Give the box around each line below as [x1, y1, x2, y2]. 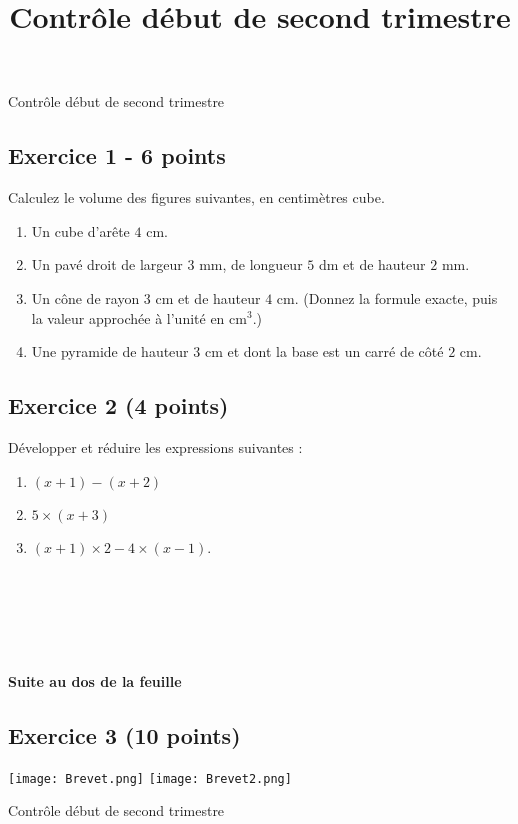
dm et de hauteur [318, 254, 426, 275]
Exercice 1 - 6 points [8, 140, 226, 171]
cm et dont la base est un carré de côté [204, 341, 444, 362]
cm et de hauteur [155, 287, 261, 308]
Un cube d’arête [31, 220, 130, 241]
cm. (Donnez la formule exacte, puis [276, 287, 498, 308]
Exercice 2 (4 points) [8, 390, 229, 421]
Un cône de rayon [31, 287, 140, 308]
